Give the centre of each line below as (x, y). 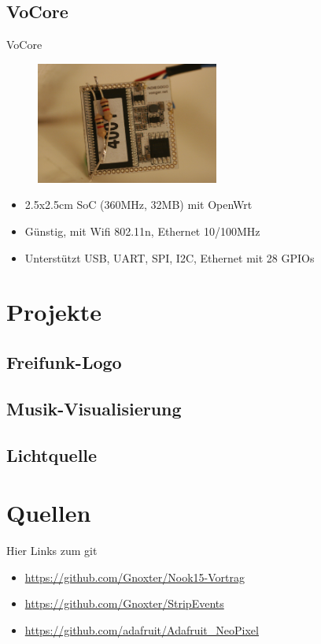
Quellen (49, 513)
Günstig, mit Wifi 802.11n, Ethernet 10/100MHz (142, 231)
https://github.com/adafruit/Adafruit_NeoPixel (142, 629)
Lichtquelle (52, 454)
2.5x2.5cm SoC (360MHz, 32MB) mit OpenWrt (138, 205)
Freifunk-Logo (64, 361)
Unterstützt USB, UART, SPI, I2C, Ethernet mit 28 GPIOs (170, 257)
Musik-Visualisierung (94, 408)
